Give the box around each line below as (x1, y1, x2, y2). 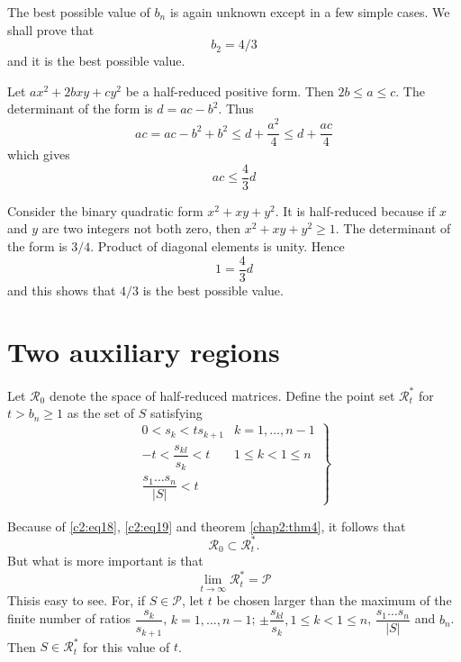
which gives (7, 145, 70, 164)
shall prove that (7, 20, 95, 39)
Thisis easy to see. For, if (7, 591, 145, 610)
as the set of (67, 404, 135, 422)
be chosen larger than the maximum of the (216, 591, 452, 610)
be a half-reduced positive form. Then (125, 81, 334, 100)
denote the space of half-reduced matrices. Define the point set (49, 385, 395, 404)
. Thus (218, 99, 254, 118)
